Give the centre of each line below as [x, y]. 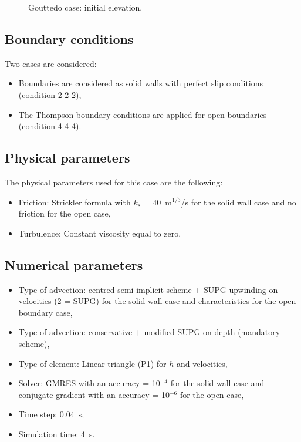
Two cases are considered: [51, 63]
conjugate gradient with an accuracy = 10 [94, 394]
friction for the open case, [65, 213]
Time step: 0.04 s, [51, 414]
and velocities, [202, 363]
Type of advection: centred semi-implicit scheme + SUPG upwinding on [148, 289]
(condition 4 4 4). [50, 126]
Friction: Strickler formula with [75, 202]
